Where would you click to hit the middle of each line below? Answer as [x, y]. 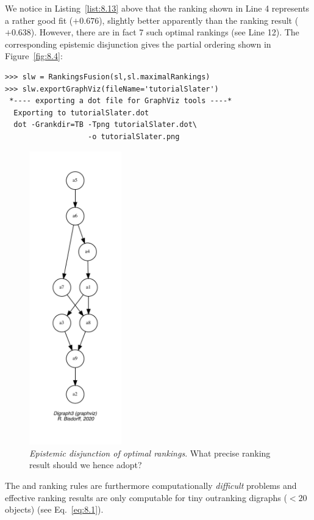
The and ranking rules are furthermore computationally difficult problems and [151, 486]
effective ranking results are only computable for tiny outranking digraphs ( [146, 497]
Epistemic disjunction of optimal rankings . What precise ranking [150, 453]
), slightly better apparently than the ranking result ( [199, 20]
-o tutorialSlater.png [134, 136]
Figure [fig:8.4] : [34, 56]
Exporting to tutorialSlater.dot [81, 113]
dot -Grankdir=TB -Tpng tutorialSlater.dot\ [105, 125]
